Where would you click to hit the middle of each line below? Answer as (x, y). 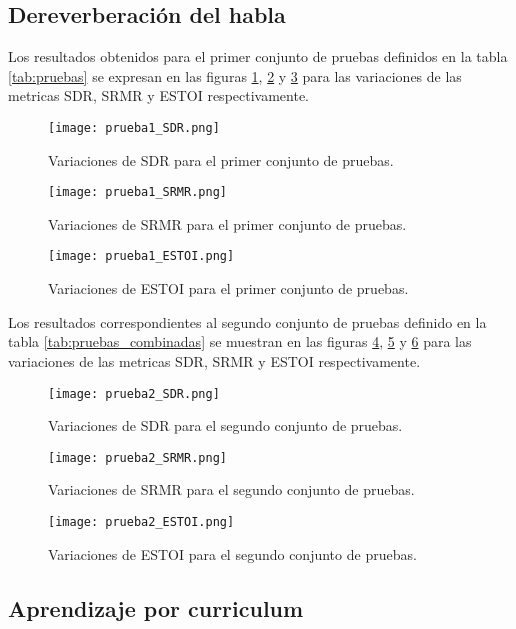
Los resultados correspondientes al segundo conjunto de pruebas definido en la (247, 321)
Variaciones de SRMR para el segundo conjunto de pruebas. (231, 489)
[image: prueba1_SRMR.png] (137, 192)
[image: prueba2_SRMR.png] (137, 457)
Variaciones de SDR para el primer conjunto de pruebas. (221, 159)
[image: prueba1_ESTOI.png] (141, 256)
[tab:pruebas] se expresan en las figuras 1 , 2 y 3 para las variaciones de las (235, 75)
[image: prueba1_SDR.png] (134, 127)
